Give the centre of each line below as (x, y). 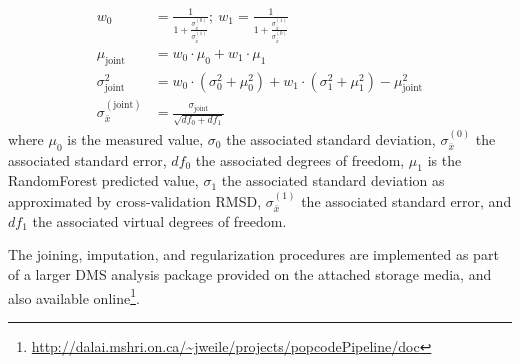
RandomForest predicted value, (103, 180)
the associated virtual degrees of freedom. (159, 220)
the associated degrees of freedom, (300, 159)
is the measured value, (135, 138)
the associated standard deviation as (333, 180)
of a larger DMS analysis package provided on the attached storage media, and (250, 273)
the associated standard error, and (406, 200)
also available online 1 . (74, 296)
